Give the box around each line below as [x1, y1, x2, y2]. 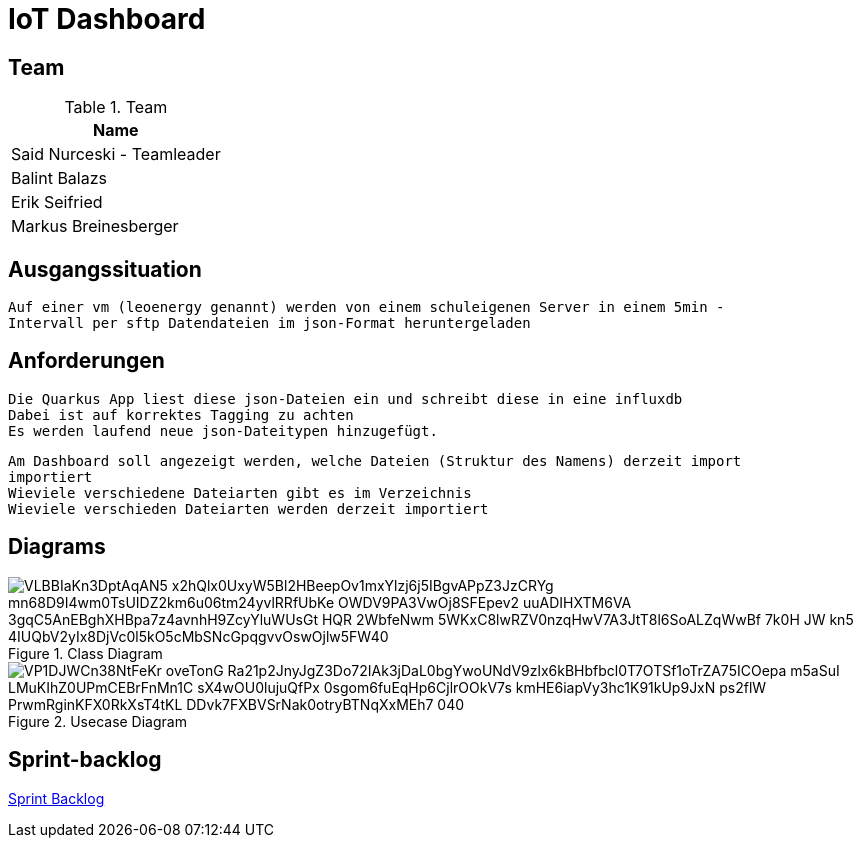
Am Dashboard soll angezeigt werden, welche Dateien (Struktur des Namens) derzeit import [8, 452, 742, 469]
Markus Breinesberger [11, 216, 179, 237]
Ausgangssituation [8, 256, 202, 282]
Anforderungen [8, 348, 165, 374]
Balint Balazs [11, 168, 107, 189]
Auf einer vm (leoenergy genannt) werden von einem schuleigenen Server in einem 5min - [8, 299, 725, 316]
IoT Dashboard [8, 2, 206, 36]
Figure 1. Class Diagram [8, 644, 163, 662]
